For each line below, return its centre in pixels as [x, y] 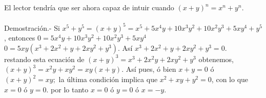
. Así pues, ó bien [149, 69]
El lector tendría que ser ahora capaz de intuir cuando [89, 7]
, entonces [20, 38]
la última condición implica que [108, 79]
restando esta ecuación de [44, 59]
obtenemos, [216, 59]
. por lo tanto [67, 89]
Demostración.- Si [32, 27]
